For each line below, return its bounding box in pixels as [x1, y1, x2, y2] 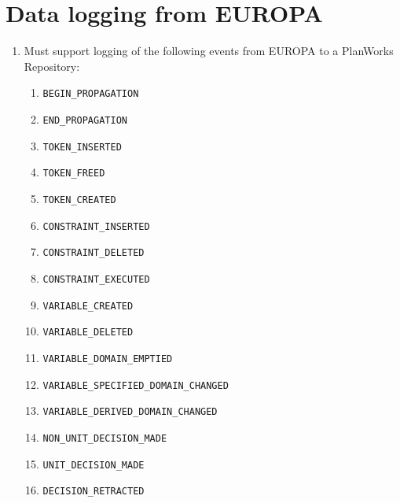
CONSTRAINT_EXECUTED [42, 273, 150, 285]
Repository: [24, 57, 80, 74]
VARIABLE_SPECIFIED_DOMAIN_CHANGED [42, 379, 229, 391]
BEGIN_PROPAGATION [42, 88, 139, 100]
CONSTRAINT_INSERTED [42, 220, 150, 232]
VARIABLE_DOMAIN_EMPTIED [42, 353, 173, 364]
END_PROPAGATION [42, 114, 127, 126]
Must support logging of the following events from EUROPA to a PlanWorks [24, 43, 394, 59]
